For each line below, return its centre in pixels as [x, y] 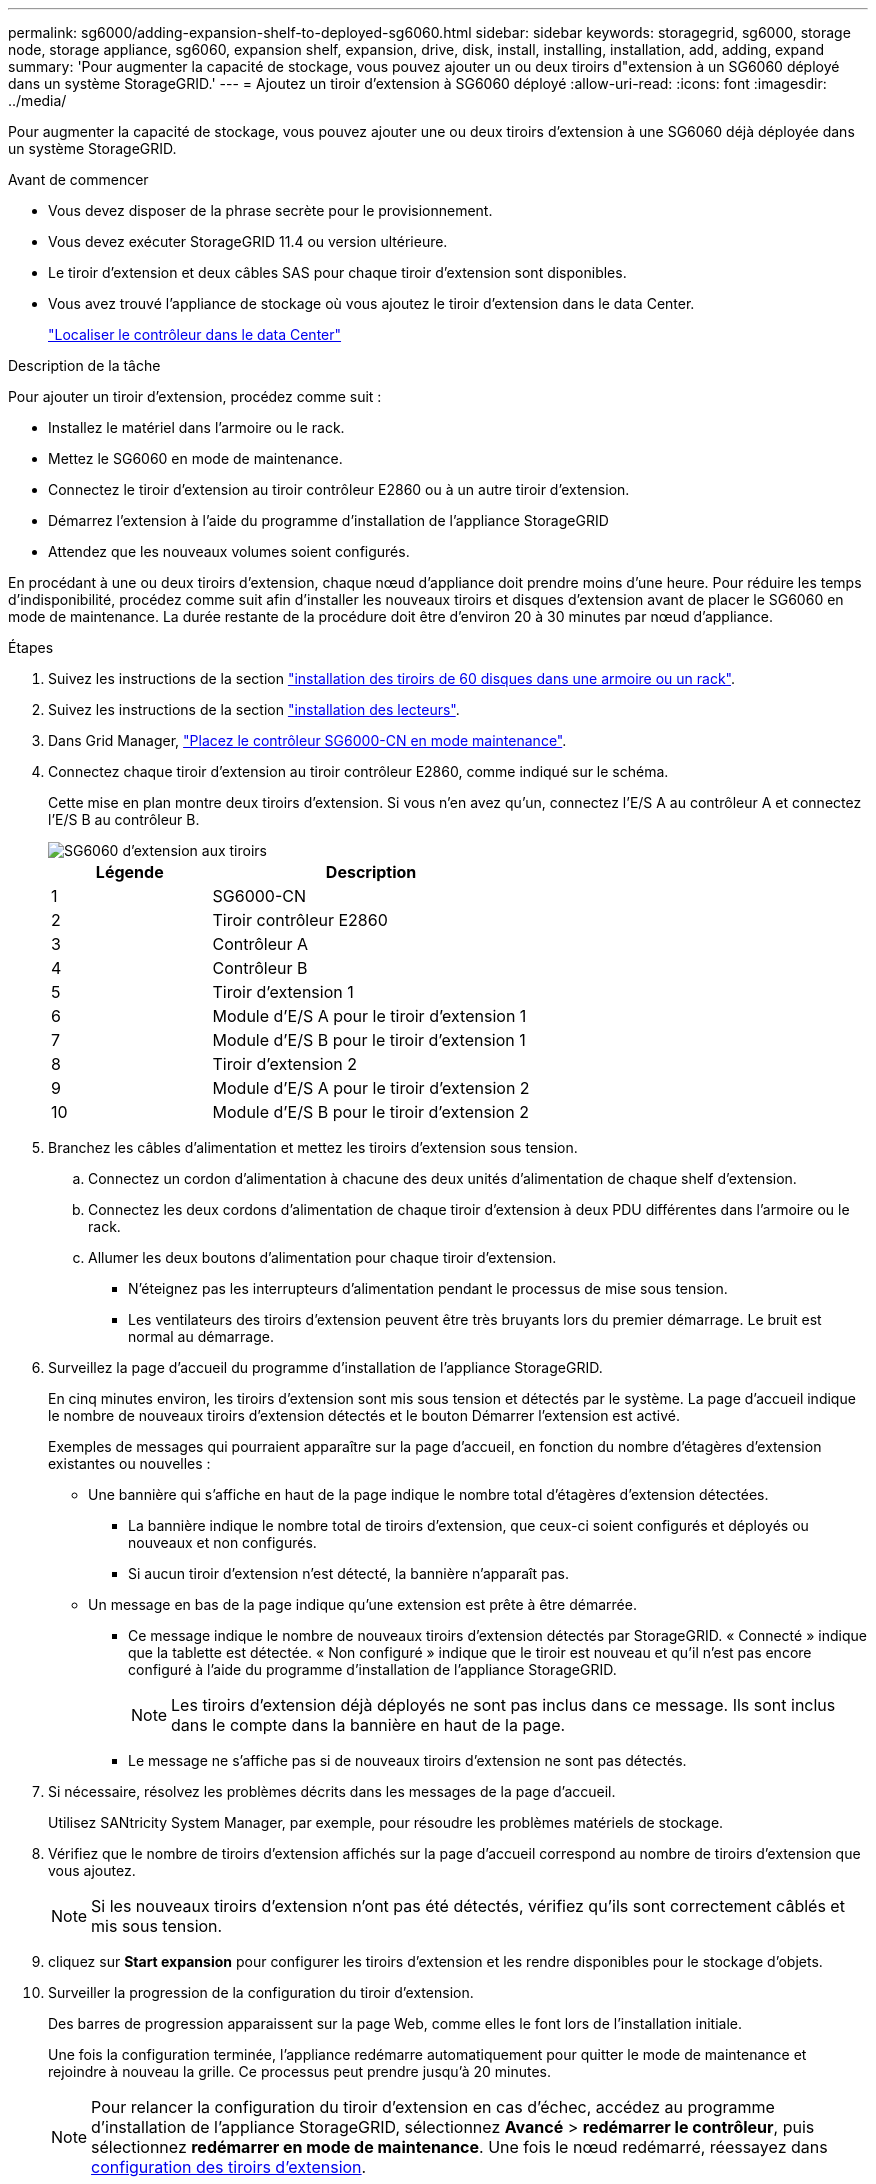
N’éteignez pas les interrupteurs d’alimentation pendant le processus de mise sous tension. [428, 1288]
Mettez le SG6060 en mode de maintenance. [195, 458]
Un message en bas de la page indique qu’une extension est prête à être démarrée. [362, 1604]
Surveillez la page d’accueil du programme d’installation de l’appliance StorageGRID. [325, 1367]
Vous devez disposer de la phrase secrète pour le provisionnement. [270, 210]
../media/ [37, 100]
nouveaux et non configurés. [222, 1542]
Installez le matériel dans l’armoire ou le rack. [196, 427]
